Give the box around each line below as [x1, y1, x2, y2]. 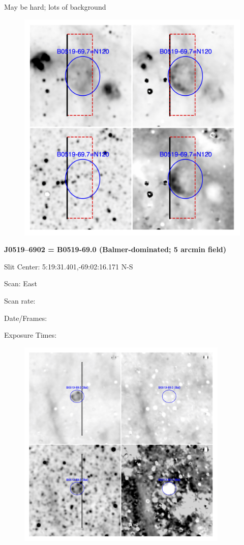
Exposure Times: [4, 330, 57, 340]
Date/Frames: [4, 312, 47, 323]
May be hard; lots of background [4, 2, 106, 12]
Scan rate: [4, 295, 36, 306]
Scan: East [4, 278, 37, 289]
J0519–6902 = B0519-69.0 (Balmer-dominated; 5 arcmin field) [4, 244, 227, 255]
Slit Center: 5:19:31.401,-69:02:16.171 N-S [4, 261, 133, 271]
